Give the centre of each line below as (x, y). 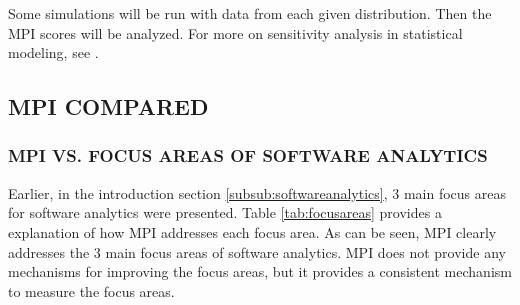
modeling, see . (53, 52)
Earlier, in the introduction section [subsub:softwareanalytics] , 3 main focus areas (257, 192)
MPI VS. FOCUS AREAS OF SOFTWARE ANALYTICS (248, 155)
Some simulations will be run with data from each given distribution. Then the (250, 13)
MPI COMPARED (108, 106)
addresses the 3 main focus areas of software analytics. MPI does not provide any (257, 251)
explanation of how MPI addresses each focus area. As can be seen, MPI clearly (252, 231)
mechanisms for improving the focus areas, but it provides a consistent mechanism (260, 271)
